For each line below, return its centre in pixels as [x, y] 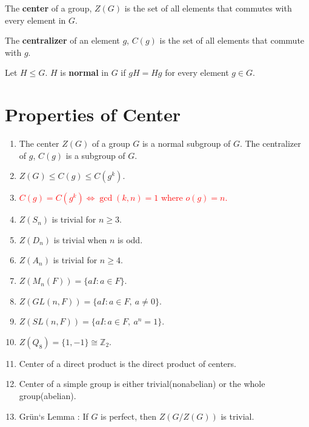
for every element [197, 72]
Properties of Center [93, 114]
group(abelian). [48, 396]
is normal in [85, 72]
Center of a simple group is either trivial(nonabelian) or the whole [142, 384]
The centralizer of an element [62, 40]
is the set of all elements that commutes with [208, 8]
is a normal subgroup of [186, 143]
